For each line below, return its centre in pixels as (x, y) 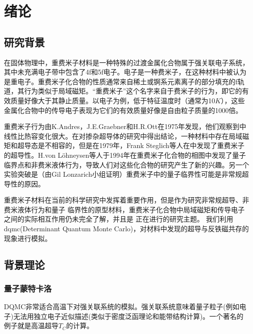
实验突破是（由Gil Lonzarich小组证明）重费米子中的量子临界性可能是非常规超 (126, 174)
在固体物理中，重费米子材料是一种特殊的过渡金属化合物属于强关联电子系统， (126, 62)
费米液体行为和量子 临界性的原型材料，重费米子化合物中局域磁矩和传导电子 (124, 209)
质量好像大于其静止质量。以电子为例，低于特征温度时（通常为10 (113, 100)
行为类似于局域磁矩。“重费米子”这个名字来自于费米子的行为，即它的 (133, 91)
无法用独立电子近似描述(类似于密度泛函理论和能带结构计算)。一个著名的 (128, 316)
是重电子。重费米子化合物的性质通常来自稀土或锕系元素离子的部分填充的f (121, 81)
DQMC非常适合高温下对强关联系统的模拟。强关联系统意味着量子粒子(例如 (122, 306)
